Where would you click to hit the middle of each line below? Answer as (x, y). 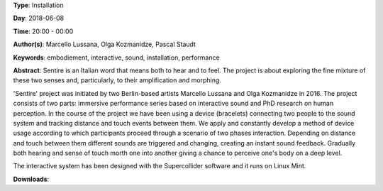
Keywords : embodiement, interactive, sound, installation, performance (116, 58)
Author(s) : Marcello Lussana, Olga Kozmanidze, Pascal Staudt (105, 44)
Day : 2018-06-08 (39, 18)
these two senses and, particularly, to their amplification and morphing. (117, 80)
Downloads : (31, 179)
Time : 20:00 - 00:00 (43, 31)
